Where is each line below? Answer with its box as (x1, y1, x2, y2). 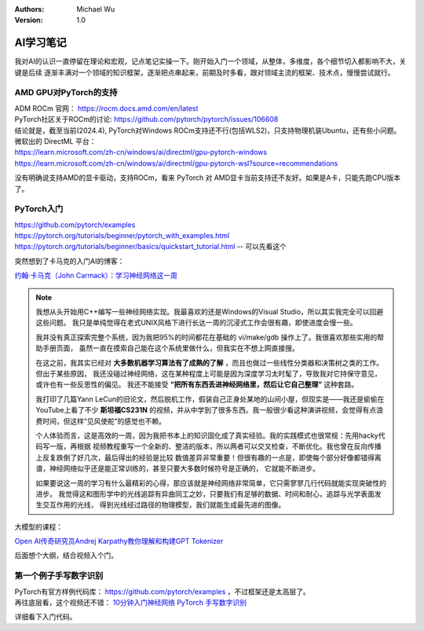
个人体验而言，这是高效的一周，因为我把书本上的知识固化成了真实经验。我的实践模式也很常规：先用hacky (35, 431, 378, 440)
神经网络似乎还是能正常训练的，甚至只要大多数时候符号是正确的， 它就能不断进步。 (49, 464, 320, 473)
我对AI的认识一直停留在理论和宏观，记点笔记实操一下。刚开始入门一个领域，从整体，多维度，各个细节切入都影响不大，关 (14, 57, 407, 66)
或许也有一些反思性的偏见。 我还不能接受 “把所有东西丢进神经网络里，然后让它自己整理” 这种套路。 (35, 380, 359, 389)
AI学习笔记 (14, 36, 67, 50)
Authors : (14, 5, 45, 13)
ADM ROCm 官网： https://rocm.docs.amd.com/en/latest (14, 103, 199, 113)
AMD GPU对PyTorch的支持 (14, 87, 118, 98)
